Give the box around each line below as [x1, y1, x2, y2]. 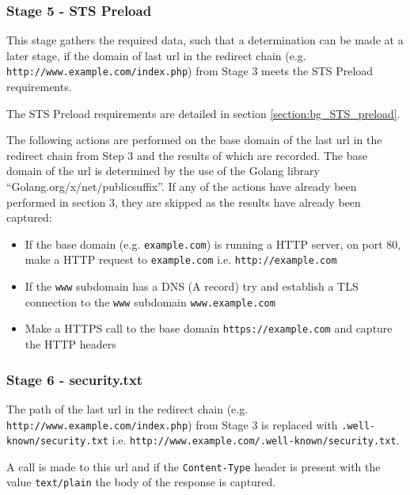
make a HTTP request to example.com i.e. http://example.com [25, 251, 337, 268]
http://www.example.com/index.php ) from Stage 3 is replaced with [6, 416, 338, 432]
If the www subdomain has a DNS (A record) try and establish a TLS [25, 278, 359, 295]
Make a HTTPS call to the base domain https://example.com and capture [25, 320, 393, 337]
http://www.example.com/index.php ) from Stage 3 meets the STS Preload [6, 63, 374, 79]
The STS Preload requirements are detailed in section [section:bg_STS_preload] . [6, 105, 401, 121]
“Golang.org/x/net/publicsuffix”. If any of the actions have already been [6, 178, 357, 195]
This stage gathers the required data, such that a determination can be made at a [6, 32, 404, 48]
